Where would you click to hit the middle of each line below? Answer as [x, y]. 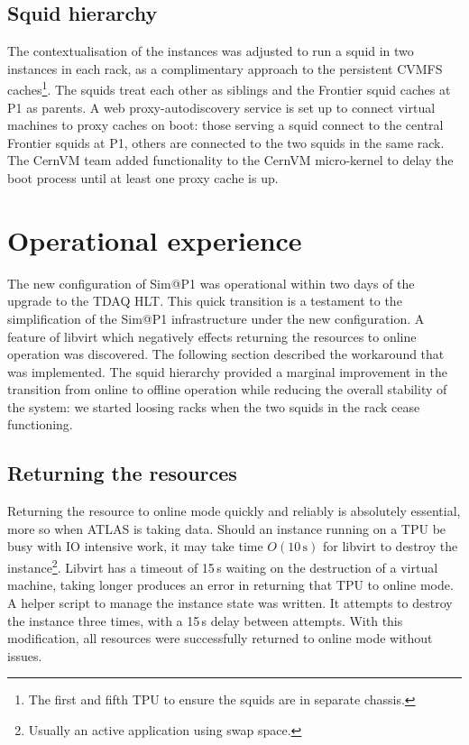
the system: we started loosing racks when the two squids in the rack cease [214, 406]
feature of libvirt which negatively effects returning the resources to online [212, 336]
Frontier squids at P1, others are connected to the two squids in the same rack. [226, 142]
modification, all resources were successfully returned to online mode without [220, 638]
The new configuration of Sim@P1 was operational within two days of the [211, 283]
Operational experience [155, 239]
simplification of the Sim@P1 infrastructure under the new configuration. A [216, 318]
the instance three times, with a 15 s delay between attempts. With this [205, 620]
